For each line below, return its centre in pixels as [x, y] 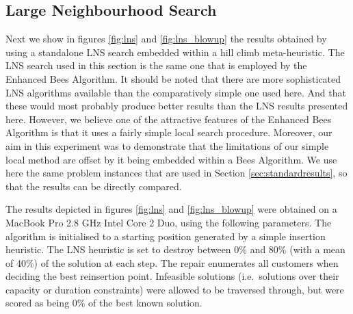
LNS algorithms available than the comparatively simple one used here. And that [176, 92]
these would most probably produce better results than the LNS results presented [177, 106]
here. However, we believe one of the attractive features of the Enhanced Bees [169, 119]
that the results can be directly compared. [94, 186]
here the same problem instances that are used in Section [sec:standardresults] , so [176, 173]
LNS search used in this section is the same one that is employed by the [156, 65]
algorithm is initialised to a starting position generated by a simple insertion [166, 236]
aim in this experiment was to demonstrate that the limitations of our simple [167, 145]
